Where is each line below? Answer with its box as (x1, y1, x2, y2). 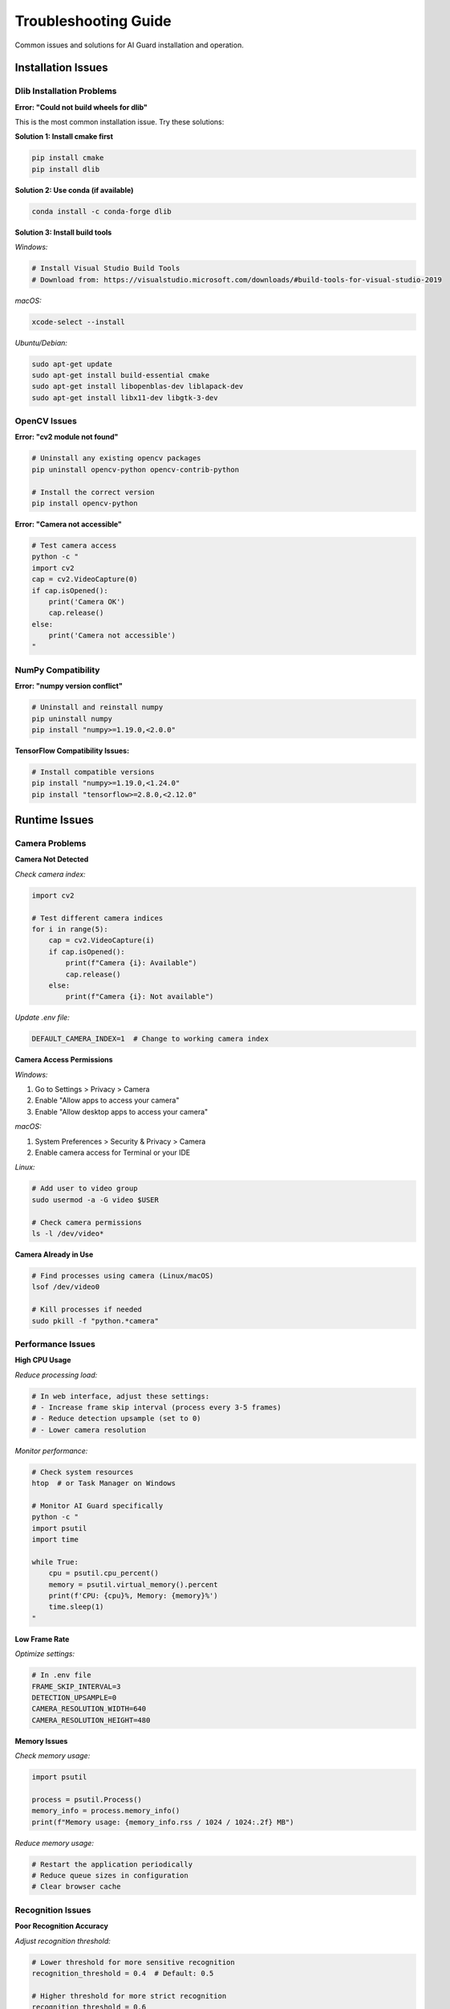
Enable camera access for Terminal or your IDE (34, 1148, 191, 1157)
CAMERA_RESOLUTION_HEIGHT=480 (31, 1716, 151, 1725)
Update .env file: (14, 1013, 70, 1022)
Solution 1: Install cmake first (14, 132, 114, 141)
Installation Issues (14, 61, 108, 75)
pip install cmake (31, 153, 104, 162)
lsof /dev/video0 (31, 1283, 100, 1291)
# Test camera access (31, 541, 117, 550)
